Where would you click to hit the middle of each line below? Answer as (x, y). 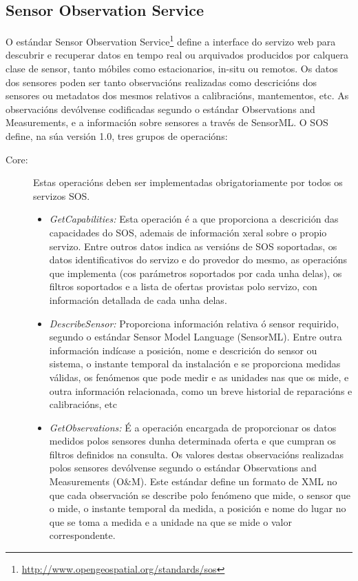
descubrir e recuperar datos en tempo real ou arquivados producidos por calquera (177, 55)
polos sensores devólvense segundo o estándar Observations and (183, 468)
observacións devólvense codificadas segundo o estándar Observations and (160, 109)
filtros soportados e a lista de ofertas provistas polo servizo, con (183, 286)
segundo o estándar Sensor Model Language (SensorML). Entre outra (196, 337)
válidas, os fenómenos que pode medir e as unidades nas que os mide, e (199, 377)
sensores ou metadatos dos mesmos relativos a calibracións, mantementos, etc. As (177, 95)
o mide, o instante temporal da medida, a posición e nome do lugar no (198, 508)
